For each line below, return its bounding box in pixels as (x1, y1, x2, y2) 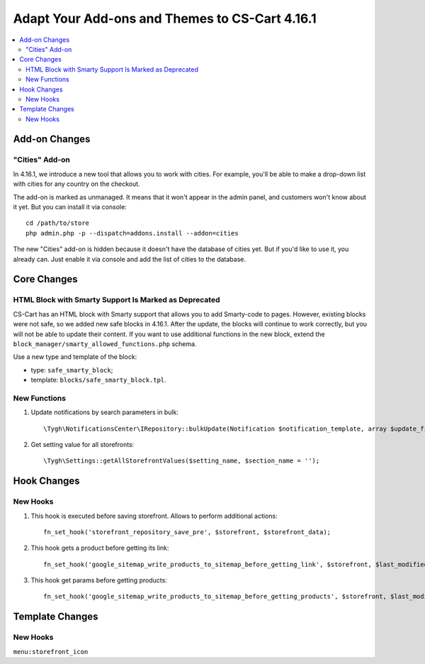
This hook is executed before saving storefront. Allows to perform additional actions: (30, 511, 278, 520)
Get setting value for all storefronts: (30, 440, 135, 448)
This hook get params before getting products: (30, 576, 168, 585)
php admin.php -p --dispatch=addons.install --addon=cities (25, 229, 239, 237)
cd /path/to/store (25, 219, 90, 227)
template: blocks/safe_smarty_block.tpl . (30, 376, 166, 384)
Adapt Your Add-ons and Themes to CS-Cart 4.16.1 (13, 11, 317, 26)
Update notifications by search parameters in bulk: (30, 408, 178, 416)
